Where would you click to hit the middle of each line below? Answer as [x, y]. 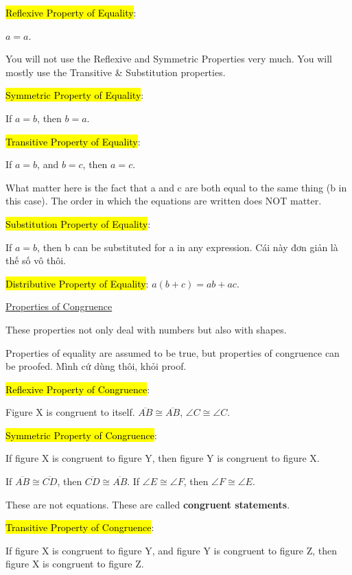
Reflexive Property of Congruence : [78, 389]
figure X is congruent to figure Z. [75, 564]
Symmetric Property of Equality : [75, 95]
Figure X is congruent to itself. [70, 412]
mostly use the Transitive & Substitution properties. [116, 72]
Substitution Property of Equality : [78, 223]
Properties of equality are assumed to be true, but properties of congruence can [173, 352]
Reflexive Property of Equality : [71, 12]
